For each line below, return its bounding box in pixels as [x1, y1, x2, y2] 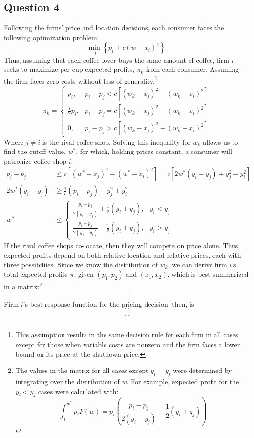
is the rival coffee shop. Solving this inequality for [42, 136, 190, 147]
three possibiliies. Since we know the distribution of [4, 259, 158, 269]
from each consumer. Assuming [146, 64, 239, 74]
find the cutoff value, [4, 146, 66, 156]
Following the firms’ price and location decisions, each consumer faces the [4, 22, 224, 33]
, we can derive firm [168, 259, 227, 269]
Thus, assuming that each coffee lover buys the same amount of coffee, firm [4, 54, 229, 65]
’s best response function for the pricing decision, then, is [23, 298, 194, 308]
